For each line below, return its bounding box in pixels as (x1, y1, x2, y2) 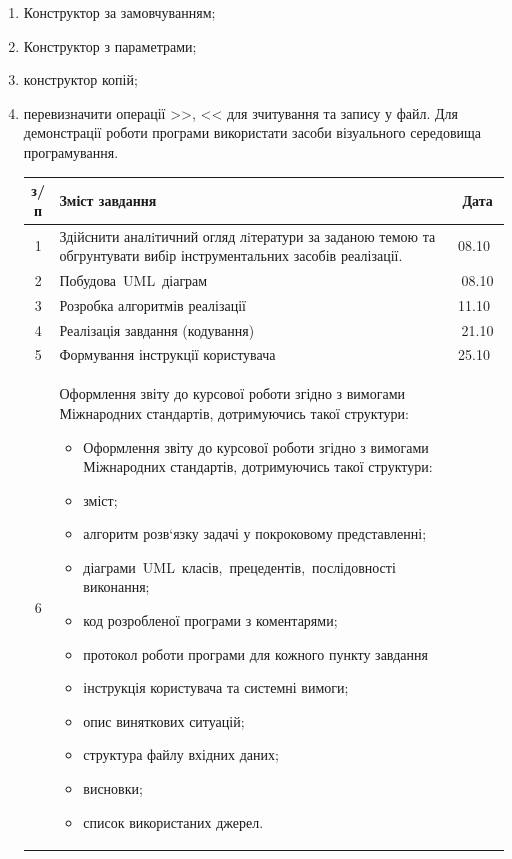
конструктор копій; (23, 69, 138, 90)
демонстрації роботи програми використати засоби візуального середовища (23, 122, 482, 143)
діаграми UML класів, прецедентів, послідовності (83, 556, 396, 577)
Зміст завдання (59, 189, 157, 210)
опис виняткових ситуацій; (83, 710, 245, 731)
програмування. (23, 141, 119, 162)
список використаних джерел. (83, 811, 264, 832)
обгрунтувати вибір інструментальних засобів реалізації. (59, 245, 403, 266)
